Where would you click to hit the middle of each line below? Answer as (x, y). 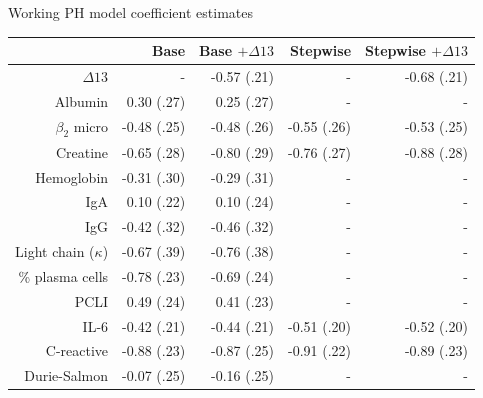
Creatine (82, 151)
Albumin (81, 100)
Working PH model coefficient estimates (130, 12)
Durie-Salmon (66, 375)
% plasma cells (63, 275)
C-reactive (77, 350)
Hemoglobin (72, 176)
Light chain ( (55, 251)
